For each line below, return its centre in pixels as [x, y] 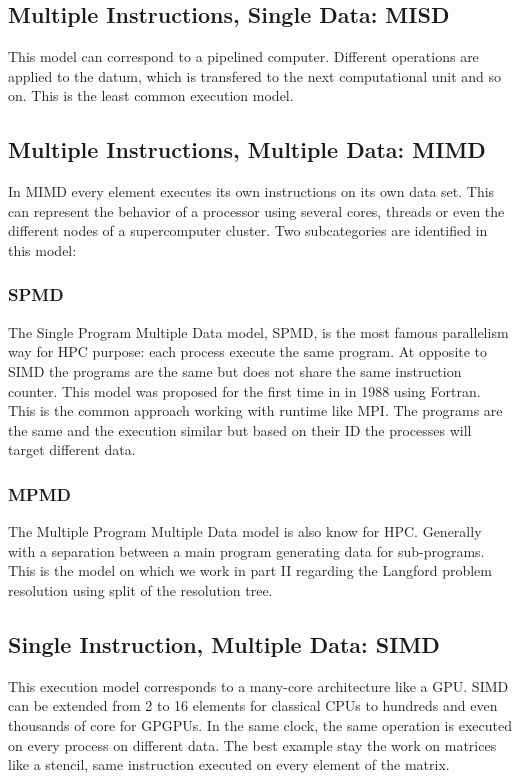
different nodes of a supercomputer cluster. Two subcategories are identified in [248, 230]
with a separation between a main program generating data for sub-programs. [246, 550]
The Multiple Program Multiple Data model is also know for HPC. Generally [245, 531]
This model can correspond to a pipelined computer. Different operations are [243, 56]
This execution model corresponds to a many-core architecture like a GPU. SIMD [258, 685]
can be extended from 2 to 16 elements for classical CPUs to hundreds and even [253, 705]
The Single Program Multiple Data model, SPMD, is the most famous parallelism [258, 331]
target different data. [72, 449]
